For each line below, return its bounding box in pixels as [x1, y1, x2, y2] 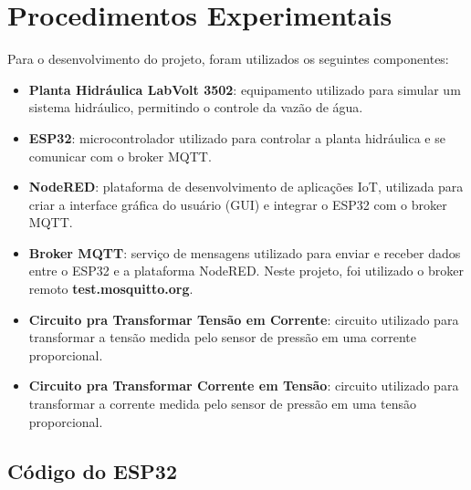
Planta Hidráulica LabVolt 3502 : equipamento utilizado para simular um [28, 79, 461, 99]
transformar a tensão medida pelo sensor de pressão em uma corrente [28, 328, 416, 347]
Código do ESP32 [7, 456, 177, 485]
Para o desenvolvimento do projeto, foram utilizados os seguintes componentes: [7, 49, 449, 68]
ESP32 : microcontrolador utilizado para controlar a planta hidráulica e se [28, 128, 445, 147]
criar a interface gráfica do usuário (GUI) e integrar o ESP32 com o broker [28, 194, 447, 214]
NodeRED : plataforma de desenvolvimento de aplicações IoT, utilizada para [28, 177, 464, 196]
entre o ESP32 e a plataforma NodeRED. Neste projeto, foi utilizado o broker [28, 261, 464, 280]
